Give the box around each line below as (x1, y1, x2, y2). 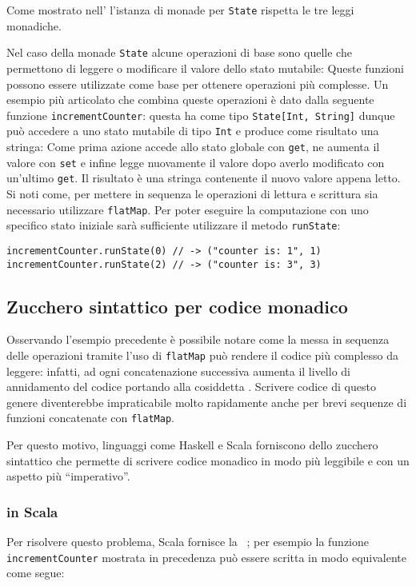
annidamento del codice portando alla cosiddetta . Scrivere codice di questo (6, 378, 376, 395)
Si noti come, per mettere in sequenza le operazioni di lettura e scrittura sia (6, 185, 378, 201)
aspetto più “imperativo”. (6, 468, 130, 484)
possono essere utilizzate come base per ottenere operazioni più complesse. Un (6, 75, 389, 92)
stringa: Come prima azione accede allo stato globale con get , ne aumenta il (6, 138, 380, 154)
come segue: (6, 564, 65, 581)
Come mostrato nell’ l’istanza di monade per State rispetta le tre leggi (6, 2, 354, 18)
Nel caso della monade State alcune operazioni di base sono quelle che (6, 44, 352, 61)
